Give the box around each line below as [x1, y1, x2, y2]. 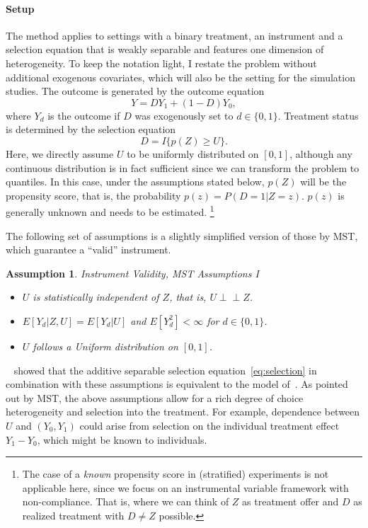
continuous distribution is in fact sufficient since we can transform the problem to [6, 160, 360, 175]
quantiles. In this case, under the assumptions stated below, [6, 174, 265, 189]
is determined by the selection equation [6, 122, 176, 137]
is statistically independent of [33, 289, 159, 304]
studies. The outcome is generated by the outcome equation [6, 84, 265, 98]
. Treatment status [277, 108, 359, 122]
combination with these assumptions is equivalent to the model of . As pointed [6, 377, 348, 391]
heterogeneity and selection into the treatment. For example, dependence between [6, 404, 360, 419]
